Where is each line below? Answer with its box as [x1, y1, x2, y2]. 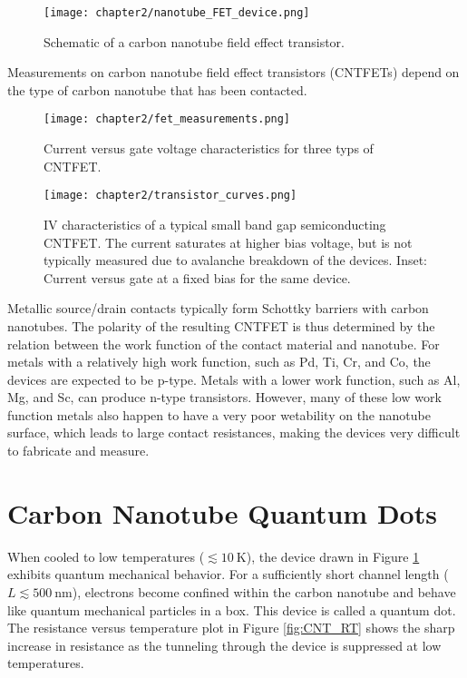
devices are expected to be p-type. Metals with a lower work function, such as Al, [7, 369, 461, 388]
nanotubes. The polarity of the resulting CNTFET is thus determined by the [7, 316, 435, 335]
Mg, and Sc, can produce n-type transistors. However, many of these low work [7, 388, 442, 407]
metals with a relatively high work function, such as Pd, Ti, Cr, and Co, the [7, 352, 431, 371]
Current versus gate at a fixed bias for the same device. [44, 268, 351, 287]
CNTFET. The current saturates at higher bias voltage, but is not [44, 232, 413, 251]
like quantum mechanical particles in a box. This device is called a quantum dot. [7, 600, 456, 619]
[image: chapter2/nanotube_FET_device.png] [44, 6, 310, 19]
